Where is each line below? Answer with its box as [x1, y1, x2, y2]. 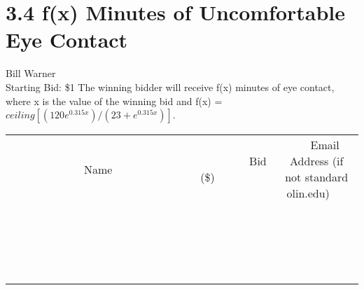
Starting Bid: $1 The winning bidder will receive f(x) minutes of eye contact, [6, 79, 335, 94]
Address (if [290, 153, 344, 170]
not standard [285, 169, 349, 186]
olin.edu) [286, 185, 330, 202]
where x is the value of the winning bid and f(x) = [6, 93, 223, 108]
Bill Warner [6, 66, 56, 81]
